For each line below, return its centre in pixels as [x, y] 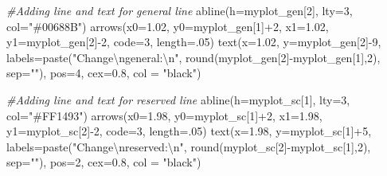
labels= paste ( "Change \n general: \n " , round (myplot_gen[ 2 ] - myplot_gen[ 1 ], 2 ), [193, 57]
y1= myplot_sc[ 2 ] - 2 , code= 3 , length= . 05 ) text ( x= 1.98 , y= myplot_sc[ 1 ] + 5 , [189, 131]
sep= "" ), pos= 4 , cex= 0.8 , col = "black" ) [104, 73]
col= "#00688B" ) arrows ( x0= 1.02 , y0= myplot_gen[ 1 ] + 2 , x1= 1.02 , [168, 26]
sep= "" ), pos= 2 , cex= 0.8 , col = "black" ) [104, 162]
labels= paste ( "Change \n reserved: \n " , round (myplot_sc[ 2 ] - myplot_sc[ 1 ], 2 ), [189, 146]
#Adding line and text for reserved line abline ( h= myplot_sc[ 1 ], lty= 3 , [178, 99]
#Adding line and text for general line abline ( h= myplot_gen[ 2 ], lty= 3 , [180, 10]
